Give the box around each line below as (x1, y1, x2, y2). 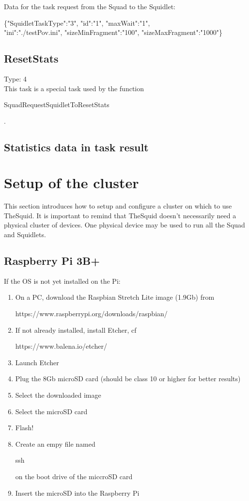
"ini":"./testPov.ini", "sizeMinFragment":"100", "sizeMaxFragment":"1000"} (4, 27, 223, 37)
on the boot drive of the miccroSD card (15, 471, 133, 481)
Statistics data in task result (4, 139, 149, 154)
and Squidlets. (4, 229, 46, 240)
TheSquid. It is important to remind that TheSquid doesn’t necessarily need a (4, 210, 236, 220)
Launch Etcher (15, 357, 59, 367)
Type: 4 (4, 73, 27, 83)
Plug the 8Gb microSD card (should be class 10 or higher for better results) (15, 373, 241, 384)
